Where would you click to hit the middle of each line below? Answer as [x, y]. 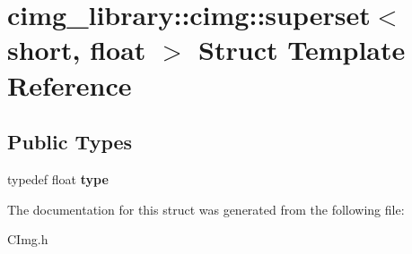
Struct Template [302, 50]
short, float [77, 50]
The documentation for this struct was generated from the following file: [206, 209]
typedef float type [58, 178]
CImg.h [28, 239]
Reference [70, 85]
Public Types [70, 142]
